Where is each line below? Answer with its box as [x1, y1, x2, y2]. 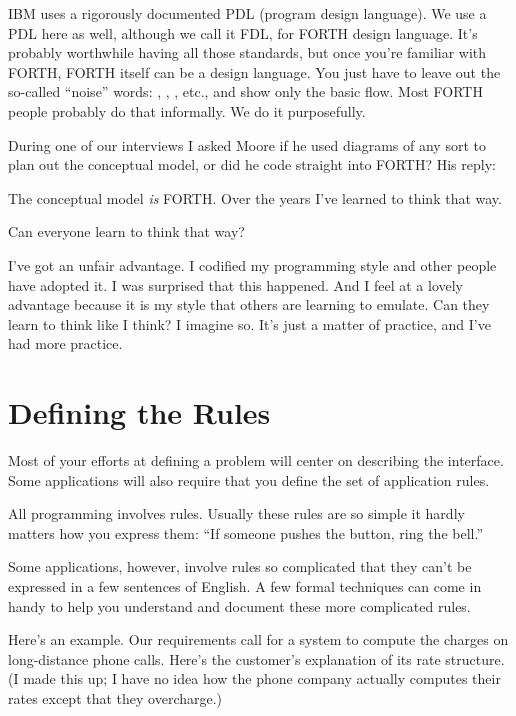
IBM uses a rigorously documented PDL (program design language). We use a [8, 3, 487, 23]
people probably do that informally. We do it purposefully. [8, 100, 366, 121]
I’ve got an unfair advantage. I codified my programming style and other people [8, 254, 497, 275]
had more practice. [8, 333, 123, 354]
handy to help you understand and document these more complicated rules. [8, 595, 471, 616]
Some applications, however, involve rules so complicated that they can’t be [8, 556, 472, 577]
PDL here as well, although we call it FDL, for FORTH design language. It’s [8, 22, 478, 43]
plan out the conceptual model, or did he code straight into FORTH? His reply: [8, 154, 496, 175]
